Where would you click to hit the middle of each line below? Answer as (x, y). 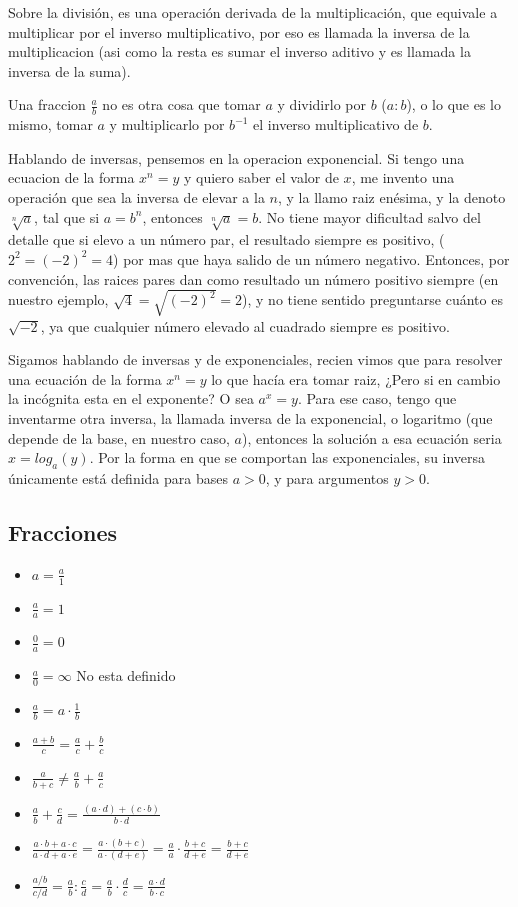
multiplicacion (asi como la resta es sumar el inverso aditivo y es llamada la (239, 51)
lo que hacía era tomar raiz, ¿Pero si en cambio (356, 378)
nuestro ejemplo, (58, 299)
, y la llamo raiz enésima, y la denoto (391, 196)
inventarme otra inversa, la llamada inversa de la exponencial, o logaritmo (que (250, 418)
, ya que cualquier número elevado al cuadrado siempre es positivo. (245, 325)
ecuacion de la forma (71, 177)
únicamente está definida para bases (118, 478)
